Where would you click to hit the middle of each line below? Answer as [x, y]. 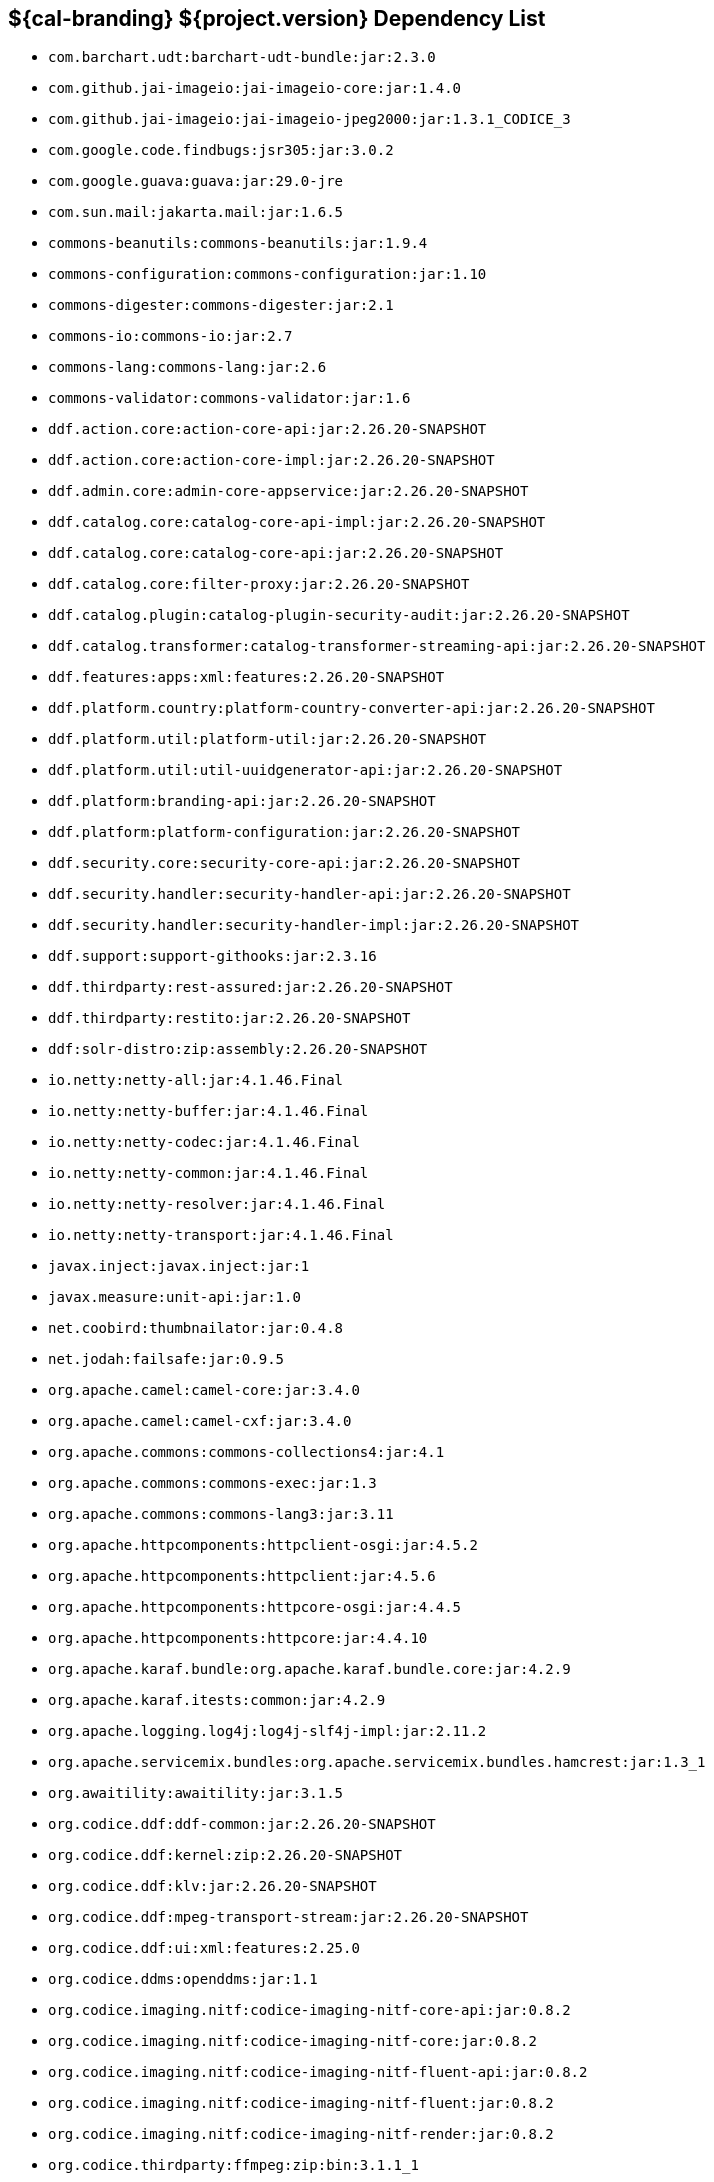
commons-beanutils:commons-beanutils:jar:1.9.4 [238, 243]
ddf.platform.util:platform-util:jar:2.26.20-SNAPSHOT [267, 739]
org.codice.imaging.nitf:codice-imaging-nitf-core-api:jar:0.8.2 [309, 2010]
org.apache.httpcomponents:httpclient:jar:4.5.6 [242, 1576]
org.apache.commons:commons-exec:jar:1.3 [212, 1483]
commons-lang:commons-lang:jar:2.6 [187, 367]
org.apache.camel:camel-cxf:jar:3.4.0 [200, 1421]
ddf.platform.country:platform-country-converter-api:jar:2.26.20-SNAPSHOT [351, 708]
